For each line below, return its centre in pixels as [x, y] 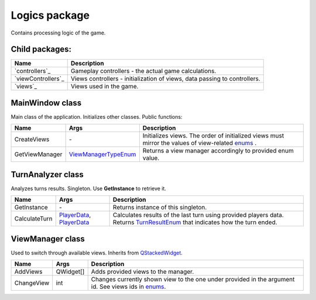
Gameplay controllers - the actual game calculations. [143, 71]
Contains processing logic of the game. [58, 33]
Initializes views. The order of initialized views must [213, 136]
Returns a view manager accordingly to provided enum [218, 151]
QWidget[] [70, 272]
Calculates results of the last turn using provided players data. [198, 215]
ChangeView [32, 283]
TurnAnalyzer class [47, 175]
